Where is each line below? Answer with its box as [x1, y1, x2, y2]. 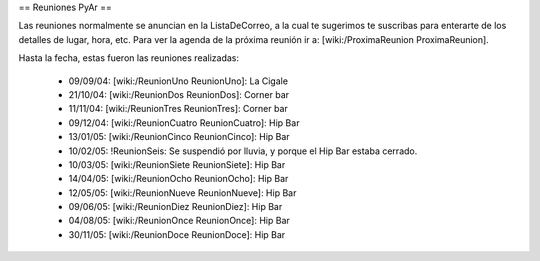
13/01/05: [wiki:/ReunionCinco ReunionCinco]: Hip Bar [68, 131, 290, 143]
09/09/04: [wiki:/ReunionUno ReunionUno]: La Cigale [68, 75, 289, 87]
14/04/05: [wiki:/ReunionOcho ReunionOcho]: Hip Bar [68, 173, 289, 185]
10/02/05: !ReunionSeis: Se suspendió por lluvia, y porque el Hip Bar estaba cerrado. [68, 145, 418, 157]
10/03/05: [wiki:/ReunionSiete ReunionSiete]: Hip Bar [68, 158, 286, 170]
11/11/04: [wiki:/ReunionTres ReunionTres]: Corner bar [68, 103, 289, 115]
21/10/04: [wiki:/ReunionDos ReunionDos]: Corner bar [68, 88, 290, 100]
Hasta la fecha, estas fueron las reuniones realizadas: [18, 52, 240, 64]
